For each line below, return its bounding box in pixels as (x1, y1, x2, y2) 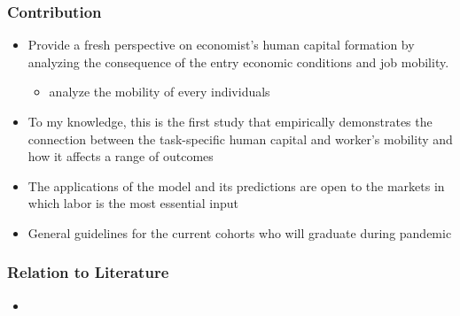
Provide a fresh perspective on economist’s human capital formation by (27, 35, 415, 54)
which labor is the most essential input (27, 194, 238, 212)
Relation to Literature (7, 261, 169, 283)
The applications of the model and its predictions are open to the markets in (27, 176, 445, 195)
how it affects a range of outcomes (27, 147, 214, 166)
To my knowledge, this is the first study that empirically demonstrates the (27, 112, 433, 130)
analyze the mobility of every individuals (49, 82, 270, 101)
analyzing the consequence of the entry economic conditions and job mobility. (27, 52, 449, 71)
